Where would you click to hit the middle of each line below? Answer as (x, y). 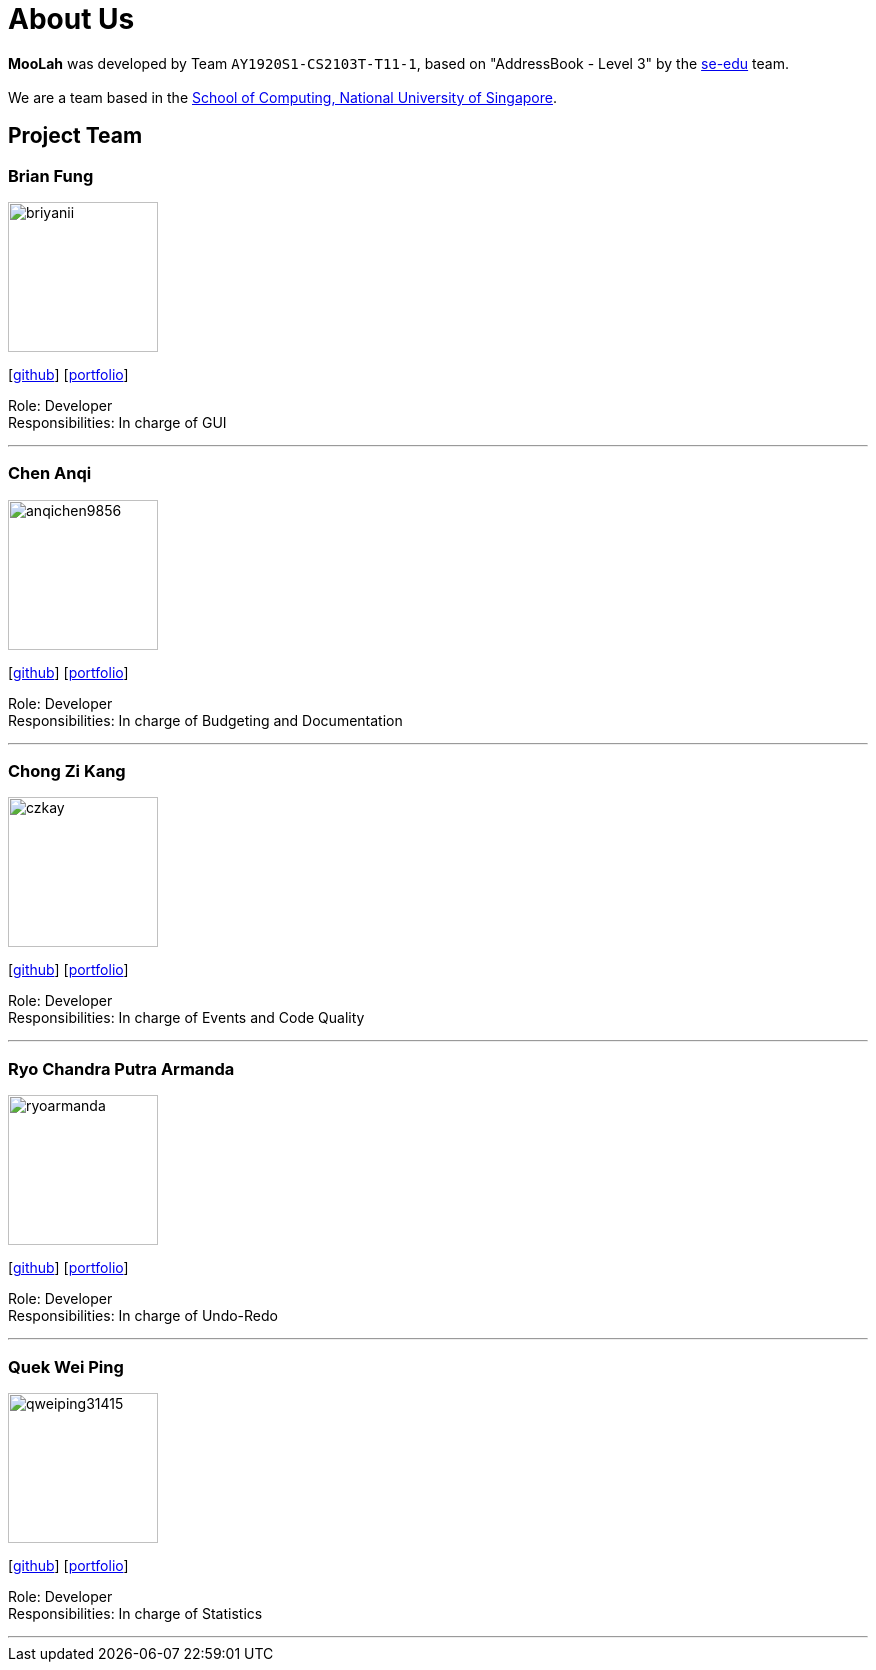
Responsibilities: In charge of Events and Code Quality (186, 1018)
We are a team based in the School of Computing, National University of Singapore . (283, 97)
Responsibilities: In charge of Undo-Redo (143, 1316)
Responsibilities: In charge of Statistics (135, 1613)
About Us (71, 19)
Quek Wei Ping (66, 1366)
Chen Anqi (50, 473)
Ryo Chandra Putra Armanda (121, 1068)
